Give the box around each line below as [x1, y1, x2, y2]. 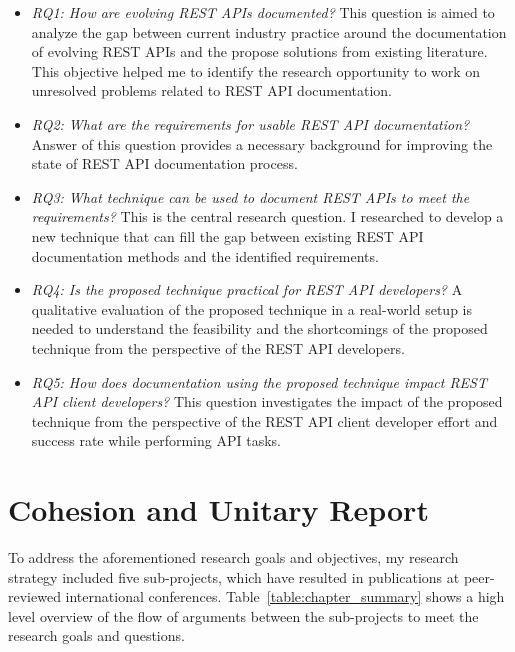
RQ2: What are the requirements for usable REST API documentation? [31, 113, 470, 134]
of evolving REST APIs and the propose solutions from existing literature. [31, 41, 488, 62]
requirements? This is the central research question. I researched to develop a [31, 206, 504, 227]
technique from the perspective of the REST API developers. [31, 337, 405, 358]
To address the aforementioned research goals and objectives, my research [8, 547, 459, 567]
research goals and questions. [8, 625, 185, 646]
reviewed [8, 586, 61, 607]
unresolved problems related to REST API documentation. [31, 80, 393, 101]
